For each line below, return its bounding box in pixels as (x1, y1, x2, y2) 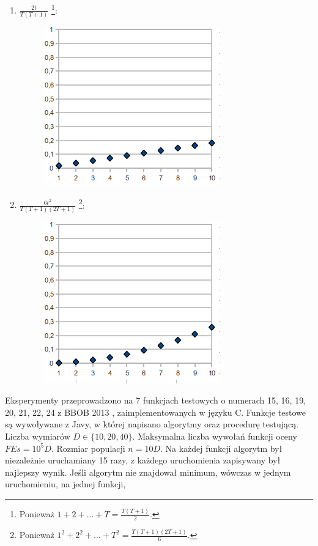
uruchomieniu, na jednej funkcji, (5, 478, 126, 490)
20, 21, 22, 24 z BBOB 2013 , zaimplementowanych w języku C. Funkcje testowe (5, 405, 306, 418)
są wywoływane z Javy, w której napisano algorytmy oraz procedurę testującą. (5, 418, 299, 430)
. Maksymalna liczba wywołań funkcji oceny (132, 429, 297, 442)
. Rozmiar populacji (51, 441, 125, 454)
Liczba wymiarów (5, 429, 70, 442)
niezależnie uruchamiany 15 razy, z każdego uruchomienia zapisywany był (5, 454, 281, 467)
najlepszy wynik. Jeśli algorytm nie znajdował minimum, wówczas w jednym (5, 465, 291, 478)
